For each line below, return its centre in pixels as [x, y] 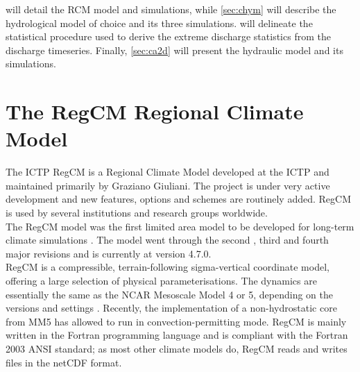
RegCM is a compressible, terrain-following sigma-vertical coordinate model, [168, 267]
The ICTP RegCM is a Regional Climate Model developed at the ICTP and [168, 172]
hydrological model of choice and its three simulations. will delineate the [159, 23]
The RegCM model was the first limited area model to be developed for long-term [180, 226]
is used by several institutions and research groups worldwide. [137, 213]
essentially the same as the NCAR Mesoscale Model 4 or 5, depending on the [169, 294]
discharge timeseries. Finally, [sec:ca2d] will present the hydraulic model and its [174, 50]
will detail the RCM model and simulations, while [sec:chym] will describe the [171, 9]
